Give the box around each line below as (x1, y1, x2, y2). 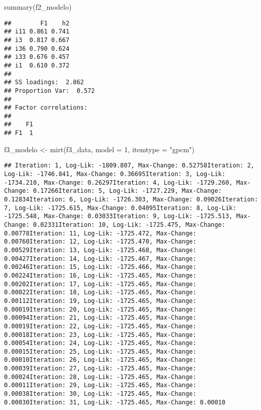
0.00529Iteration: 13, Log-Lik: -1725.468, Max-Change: (4, 246, 197, 254)
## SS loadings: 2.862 (4, 79, 84, 86)
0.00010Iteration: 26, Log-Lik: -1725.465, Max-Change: (4, 356, 197, 364)
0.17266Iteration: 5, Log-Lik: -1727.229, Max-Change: (33, 187, 222, 195)
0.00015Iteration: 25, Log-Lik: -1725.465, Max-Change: (4, 348, 197, 355)
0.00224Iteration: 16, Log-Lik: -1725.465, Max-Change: (4, 271, 197, 279)
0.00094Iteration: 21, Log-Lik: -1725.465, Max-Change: (4, 314, 197, 322)
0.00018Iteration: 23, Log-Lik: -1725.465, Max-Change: (4, 331, 197, 338)
